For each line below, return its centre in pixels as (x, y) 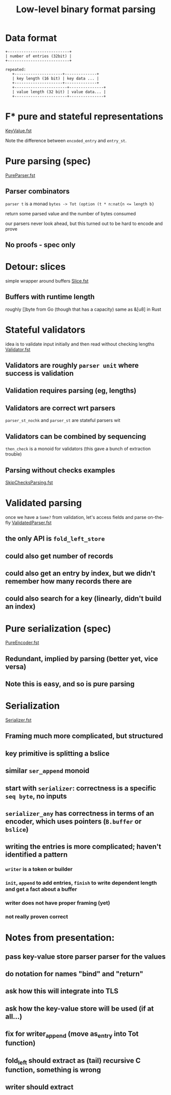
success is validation (40, 374)
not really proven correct (37, 917)
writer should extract (40, 1087)
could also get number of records (59, 556)
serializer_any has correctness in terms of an (80, 814)
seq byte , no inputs (36, 796)
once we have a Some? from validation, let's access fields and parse (76, 517)
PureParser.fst (20, 175)
